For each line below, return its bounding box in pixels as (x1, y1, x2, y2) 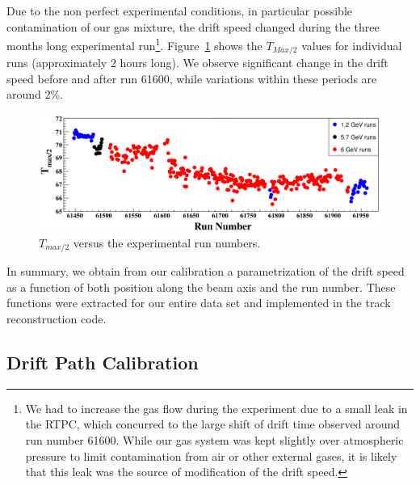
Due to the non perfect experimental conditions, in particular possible (6, 2, 353, 19)
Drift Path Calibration (6, 349, 199, 374)
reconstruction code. (6, 310, 107, 327)
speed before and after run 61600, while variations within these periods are (6, 70, 377, 86)
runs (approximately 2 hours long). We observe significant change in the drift (6, 54, 388, 71)
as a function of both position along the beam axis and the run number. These (6, 278, 396, 295)
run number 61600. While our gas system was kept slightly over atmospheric (25, 431, 404, 448)
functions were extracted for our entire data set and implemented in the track (6, 294, 391, 311)
